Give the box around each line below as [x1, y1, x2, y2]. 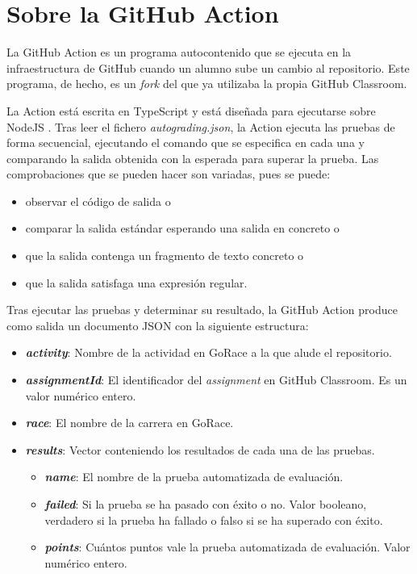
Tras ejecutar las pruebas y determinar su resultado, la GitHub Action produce [6, 301, 398, 318]
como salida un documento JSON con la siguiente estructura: [6, 316, 309, 333]
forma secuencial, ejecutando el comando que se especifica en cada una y [6, 134, 365, 151]
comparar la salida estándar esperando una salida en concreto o [25, 220, 340, 237]
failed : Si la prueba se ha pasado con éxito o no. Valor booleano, [44, 496, 367, 512]
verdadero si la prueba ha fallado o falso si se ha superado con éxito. [44, 511, 383, 528]
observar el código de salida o [25, 192, 171, 209]
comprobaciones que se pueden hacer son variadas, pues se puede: [6, 165, 331, 182]
